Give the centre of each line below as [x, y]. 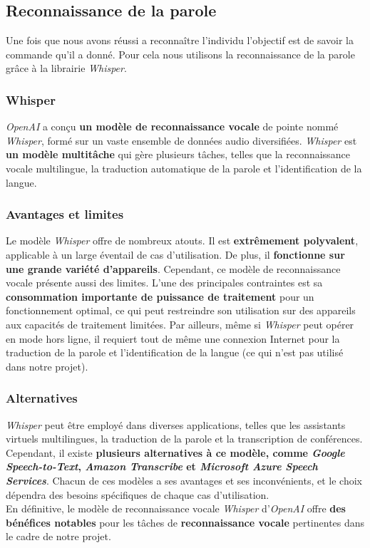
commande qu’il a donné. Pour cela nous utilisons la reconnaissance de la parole [180, 54]
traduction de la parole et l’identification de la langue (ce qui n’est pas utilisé [175, 352]
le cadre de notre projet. [58, 536]
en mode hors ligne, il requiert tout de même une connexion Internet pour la [173, 338]
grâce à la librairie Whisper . [66, 68]
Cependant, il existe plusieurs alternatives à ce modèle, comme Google [175, 452]
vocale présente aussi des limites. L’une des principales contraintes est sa [164, 283]
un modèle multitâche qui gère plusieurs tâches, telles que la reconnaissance [178, 154]
